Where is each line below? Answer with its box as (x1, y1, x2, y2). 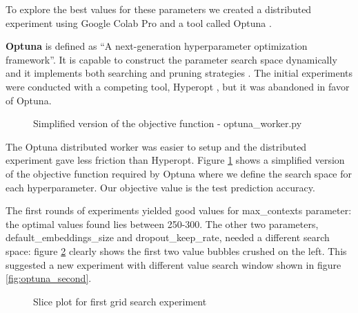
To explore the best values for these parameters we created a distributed (6, 2, 312, 16)
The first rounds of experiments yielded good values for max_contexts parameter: (6, 203, 352, 218)
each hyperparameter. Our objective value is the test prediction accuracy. (6, 180, 315, 194)
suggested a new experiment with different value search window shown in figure (6, 257, 341, 272)
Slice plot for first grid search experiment (33, 294, 207, 308)
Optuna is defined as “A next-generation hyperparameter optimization (6, 39, 308, 53)
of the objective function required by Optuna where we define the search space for (6, 166, 352, 180)
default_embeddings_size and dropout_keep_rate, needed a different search (6, 230, 330, 245)
